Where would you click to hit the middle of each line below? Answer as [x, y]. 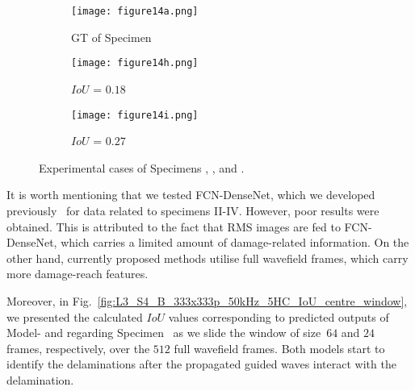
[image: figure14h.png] [135, 63]
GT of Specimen [111, 37]
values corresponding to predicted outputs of [279, 316]
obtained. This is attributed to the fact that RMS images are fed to [174, 226]
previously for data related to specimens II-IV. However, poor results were [193, 210]
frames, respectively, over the [78, 348]
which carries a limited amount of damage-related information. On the [235, 242]
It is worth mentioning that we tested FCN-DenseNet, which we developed [191, 195]
